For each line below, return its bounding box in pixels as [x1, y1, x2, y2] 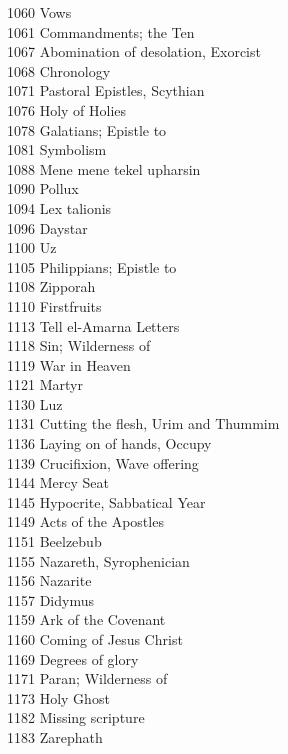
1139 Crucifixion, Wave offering [7, 452, 199, 473]
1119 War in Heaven [7, 354, 131, 375]
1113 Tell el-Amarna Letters [7, 315, 180, 336]
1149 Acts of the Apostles [7, 511, 164, 532]
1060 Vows [7, 2, 72, 22]
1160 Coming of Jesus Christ [7, 629, 183, 649]
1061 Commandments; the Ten [7, 21, 195, 42]
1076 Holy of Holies [7, 99, 127, 120]
